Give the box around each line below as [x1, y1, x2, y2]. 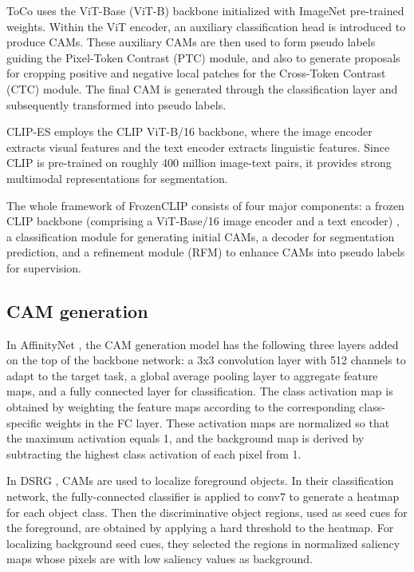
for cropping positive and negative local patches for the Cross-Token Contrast [6, 65, 386, 81]
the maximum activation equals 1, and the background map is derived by [6, 430, 365, 447]
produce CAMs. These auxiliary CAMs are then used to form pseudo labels [6, 34, 376, 50]
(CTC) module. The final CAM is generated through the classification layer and [6, 80, 398, 97]
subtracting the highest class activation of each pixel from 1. [6, 445, 302, 462]
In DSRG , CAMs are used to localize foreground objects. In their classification [6, 472, 394, 489]
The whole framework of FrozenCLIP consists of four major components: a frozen [6, 197, 404, 213]
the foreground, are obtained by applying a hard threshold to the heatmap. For [6, 519, 394, 536]
